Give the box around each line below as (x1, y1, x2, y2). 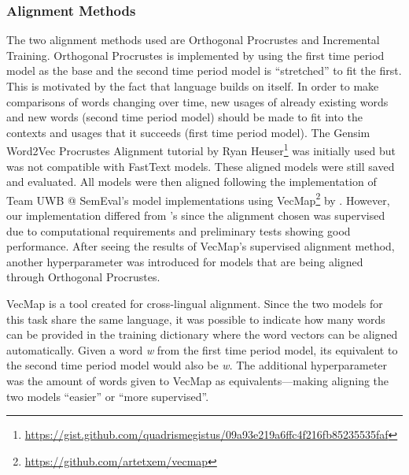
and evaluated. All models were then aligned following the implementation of (6, 173, 377, 190)
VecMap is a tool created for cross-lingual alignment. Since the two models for (6, 295, 383, 312)
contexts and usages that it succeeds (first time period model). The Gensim (6, 124, 370, 140)
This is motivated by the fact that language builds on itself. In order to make (6, 78, 379, 94)
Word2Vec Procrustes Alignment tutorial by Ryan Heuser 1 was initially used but (6, 140, 396, 159)
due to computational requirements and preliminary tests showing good (6, 222, 351, 239)
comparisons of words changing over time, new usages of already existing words (6, 93, 389, 109)
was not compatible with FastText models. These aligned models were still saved (6, 158, 395, 174)
